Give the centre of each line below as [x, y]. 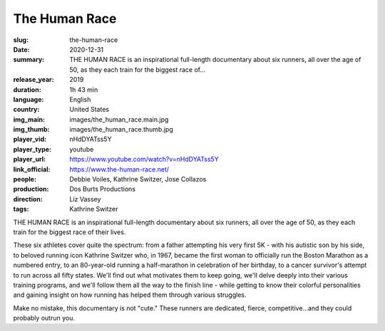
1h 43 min [84, 90]
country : [26, 110]
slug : [21, 40]
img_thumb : [31, 130]
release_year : [34, 80]
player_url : [30, 159]
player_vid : [30, 140]
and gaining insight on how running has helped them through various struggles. [130, 295]
